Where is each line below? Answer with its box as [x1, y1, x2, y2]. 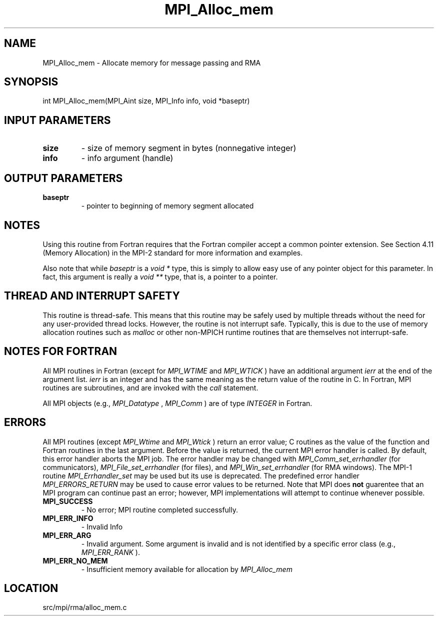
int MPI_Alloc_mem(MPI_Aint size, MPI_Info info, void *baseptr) [42, 96, 250, 105]
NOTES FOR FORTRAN [4, 345, 117, 358]
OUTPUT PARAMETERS [4, 171, 123, 184]
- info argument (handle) [81, 153, 173, 163]
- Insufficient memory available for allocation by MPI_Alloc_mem [81, 564, 292, 573]
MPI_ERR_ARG [42, 530, 91, 539]
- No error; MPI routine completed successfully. [81, 505, 238, 514]
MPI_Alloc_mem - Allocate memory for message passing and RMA [42, 58, 261, 67]
